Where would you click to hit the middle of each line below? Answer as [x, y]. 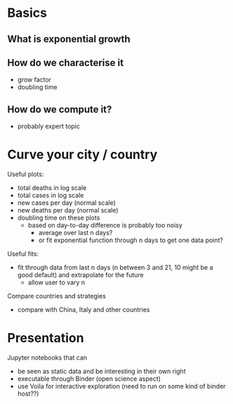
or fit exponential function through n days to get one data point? [131, 240]
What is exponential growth [69, 39]
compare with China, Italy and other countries [84, 310]
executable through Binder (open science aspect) [89, 379]
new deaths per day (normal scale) [68, 210]
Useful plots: [26, 175]
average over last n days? [75, 233]
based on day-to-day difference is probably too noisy [105, 225]
